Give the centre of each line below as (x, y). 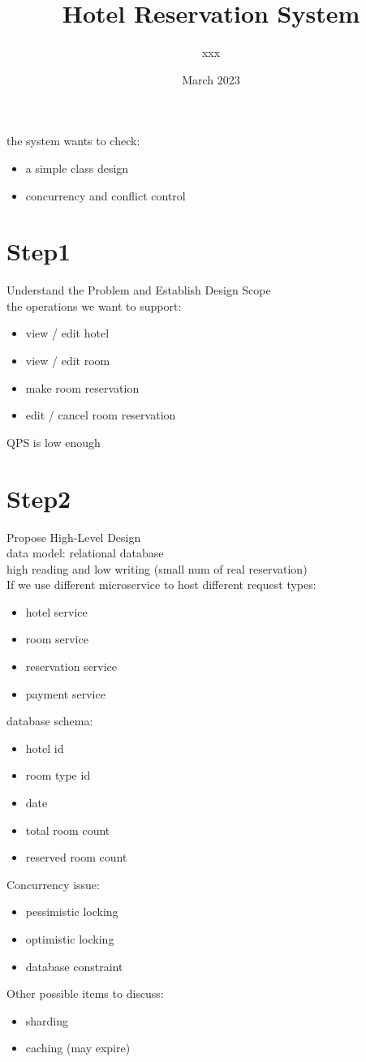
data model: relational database (85, 553)
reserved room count (76, 857)
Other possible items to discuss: (85, 993)
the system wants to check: (73, 141)
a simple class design (77, 168)
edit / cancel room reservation (101, 415)
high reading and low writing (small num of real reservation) (157, 568)
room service (57, 639)
